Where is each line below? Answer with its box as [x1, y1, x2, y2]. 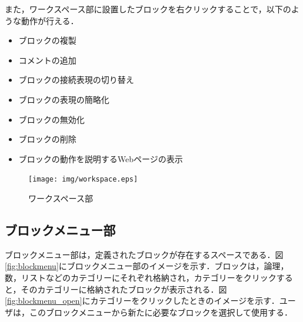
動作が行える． [21, 14, 79, 26]
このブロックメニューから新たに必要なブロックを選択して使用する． [29, 306, 293, 318]
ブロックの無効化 [18, 113, 85, 125]
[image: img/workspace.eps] [28, 175, 138, 184]
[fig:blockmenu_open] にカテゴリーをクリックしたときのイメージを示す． [5, 294, 279, 307]
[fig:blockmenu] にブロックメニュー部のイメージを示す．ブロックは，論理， [5, 260, 289, 272]
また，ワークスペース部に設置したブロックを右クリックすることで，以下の [5, 3, 291, 15]
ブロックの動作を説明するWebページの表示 [18, 152, 183, 165]
